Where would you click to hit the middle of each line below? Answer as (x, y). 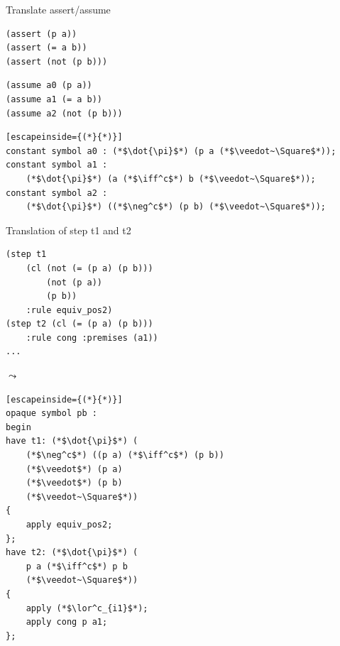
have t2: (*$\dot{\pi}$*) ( (72, 553)
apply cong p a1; (67, 622)
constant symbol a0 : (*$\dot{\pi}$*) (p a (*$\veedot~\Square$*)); (171, 151)
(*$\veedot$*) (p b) (74, 483)
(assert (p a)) (42, 34)
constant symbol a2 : (57, 193)
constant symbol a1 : (57, 165)
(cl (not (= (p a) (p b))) (89, 268)
